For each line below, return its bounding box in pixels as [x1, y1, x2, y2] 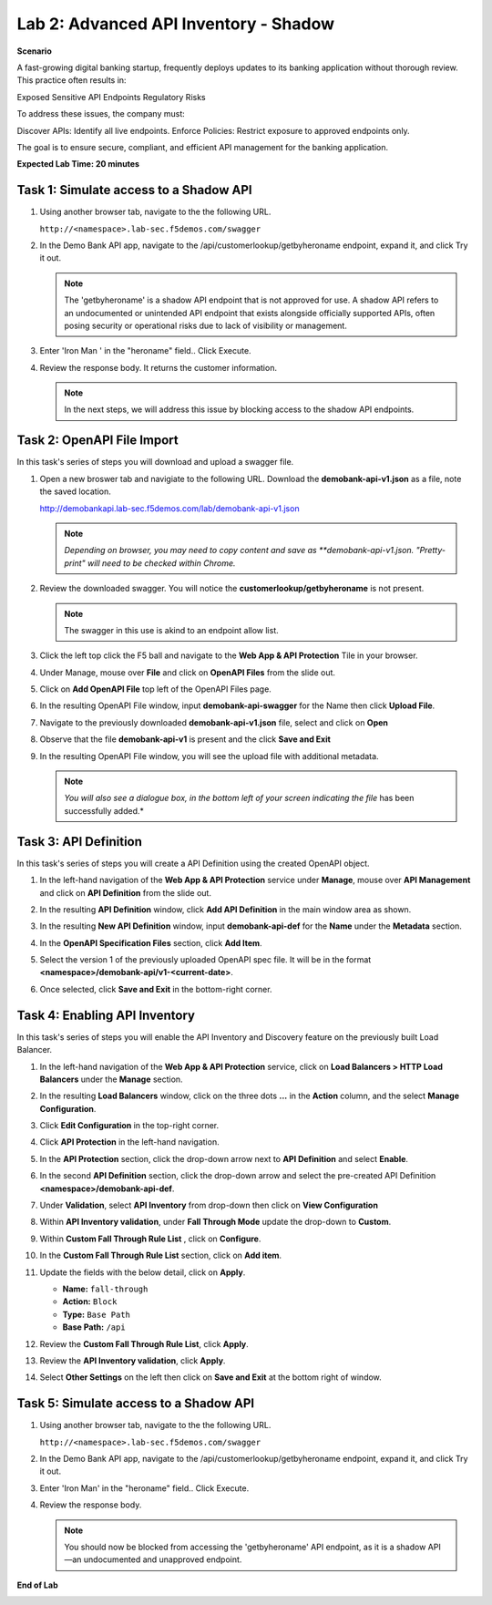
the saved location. [39, 486, 111, 497]
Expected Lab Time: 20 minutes [16, 159, 140, 170]
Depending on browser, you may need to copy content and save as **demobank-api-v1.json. [64, 545, 415, 556]
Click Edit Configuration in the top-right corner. [39, 1120, 220, 1131]
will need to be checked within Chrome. [87, 557, 236, 569]
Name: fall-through [62, 1283, 149, 1294]
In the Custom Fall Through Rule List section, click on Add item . [39, 1250, 282, 1261]
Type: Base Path [62, 1309, 131, 1320]
